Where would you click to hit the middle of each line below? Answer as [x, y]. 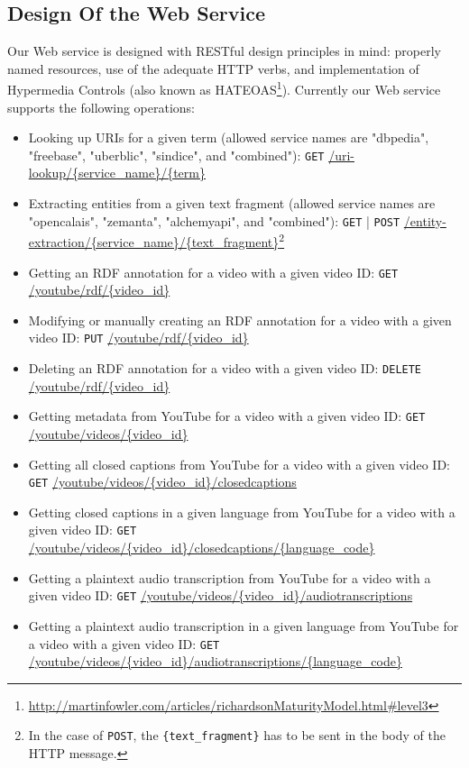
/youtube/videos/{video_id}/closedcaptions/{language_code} [202, 548]
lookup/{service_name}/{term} [117, 173]
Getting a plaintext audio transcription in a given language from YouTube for [244, 625]
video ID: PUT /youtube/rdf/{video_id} [138, 338]
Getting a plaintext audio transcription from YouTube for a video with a [230, 577]
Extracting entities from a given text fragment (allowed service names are [232, 203]
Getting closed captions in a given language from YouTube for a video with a [242, 512]
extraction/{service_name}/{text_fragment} [154, 241]
